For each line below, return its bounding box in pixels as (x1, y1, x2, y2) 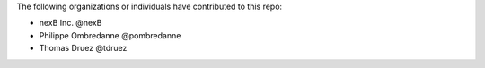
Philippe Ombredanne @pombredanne (39, 30, 181, 40)
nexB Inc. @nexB (39, 18, 102, 29)
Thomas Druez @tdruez (39, 43, 128, 54)
